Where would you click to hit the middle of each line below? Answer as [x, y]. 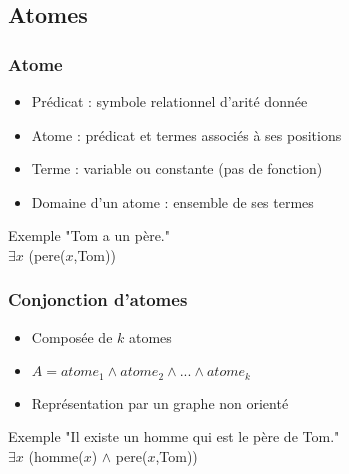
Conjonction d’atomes [98, 299]
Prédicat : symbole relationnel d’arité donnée [169, 101]
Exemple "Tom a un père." [89, 235]
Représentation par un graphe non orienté [160, 402]
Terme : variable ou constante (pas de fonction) [177, 168]
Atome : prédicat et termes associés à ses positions [186, 134]
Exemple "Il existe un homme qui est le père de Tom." [174, 436]
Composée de [72, 336]
